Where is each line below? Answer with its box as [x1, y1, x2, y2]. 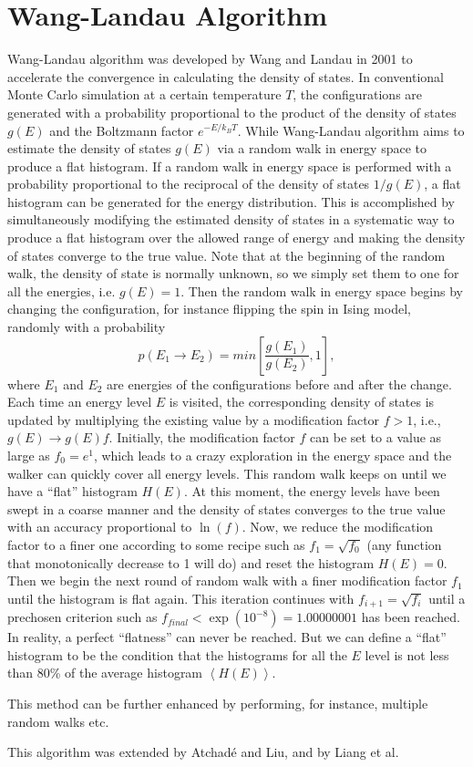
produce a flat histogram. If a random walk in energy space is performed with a [7, 156, 452, 175]
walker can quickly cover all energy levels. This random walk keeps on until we [7, 463, 447, 482]
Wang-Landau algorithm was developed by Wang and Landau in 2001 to [7, 49, 413, 68]
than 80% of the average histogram [7, 663, 203, 682]
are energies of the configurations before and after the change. [107, 374, 452, 393]
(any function [366, 534, 442, 554]
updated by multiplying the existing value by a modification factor [7, 409, 380, 429]
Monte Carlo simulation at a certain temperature [7, 85, 282, 104]
